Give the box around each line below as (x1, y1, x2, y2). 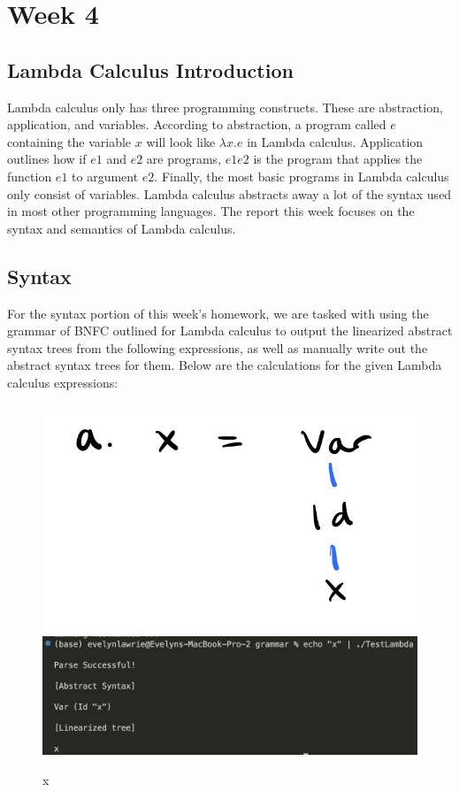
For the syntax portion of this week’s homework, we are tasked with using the (7, 304, 429, 322)
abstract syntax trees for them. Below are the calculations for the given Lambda (7, 356, 442, 374)
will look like (146, 132, 216, 150)
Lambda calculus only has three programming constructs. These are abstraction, (7, 97, 443, 116)
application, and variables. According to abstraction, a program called (7, 115, 386, 134)
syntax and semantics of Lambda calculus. (7, 219, 236, 237)
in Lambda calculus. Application (247, 132, 424, 150)
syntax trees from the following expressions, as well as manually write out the (7, 338, 428, 357)
